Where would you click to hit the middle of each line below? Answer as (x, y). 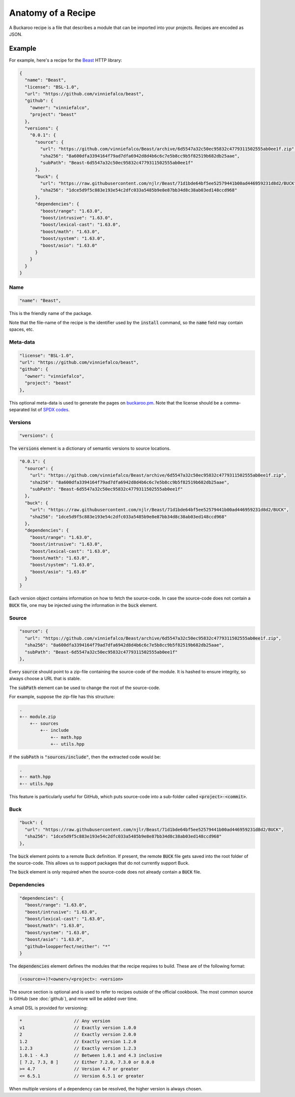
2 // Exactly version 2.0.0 (78, 1034)
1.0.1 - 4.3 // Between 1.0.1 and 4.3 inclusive (91, 1055)
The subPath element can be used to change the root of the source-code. (85, 688)
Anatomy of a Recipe (52, 13)
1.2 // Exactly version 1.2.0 (78, 1041)
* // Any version (65, 1021)
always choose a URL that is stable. (45, 679)
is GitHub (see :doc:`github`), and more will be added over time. (73, 999)
